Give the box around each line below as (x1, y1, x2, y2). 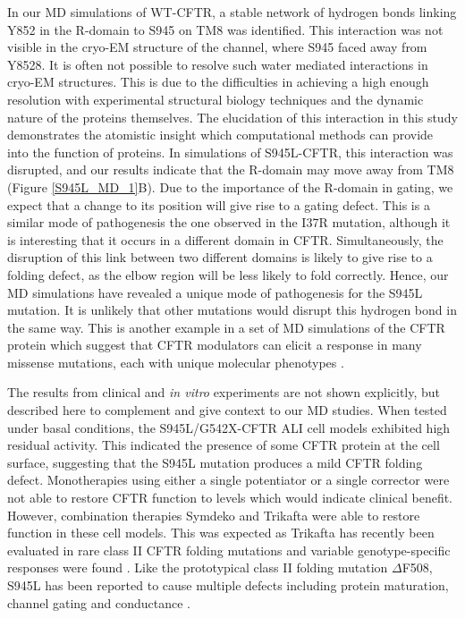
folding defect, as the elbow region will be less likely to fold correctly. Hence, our (7, 265, 449, 284)
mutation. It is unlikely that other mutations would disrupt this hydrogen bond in (7, 301, 457, 319)
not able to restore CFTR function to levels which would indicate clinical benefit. (7, 488, 453, 507)
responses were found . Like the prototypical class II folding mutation (7, 558, 388, 577)
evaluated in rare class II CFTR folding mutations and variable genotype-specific (7, 540, 451, 559)
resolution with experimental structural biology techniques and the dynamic (7, 89, 424, 108)
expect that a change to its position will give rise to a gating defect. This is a (7, 195, 430, 214)
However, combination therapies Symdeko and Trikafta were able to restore (7, 505, 420, 524)
